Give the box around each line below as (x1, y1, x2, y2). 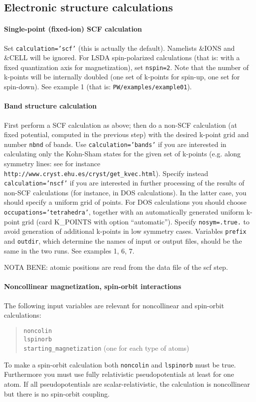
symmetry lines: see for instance (4, 158, 101, 168)
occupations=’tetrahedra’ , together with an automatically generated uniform (4, 207, 244, 217)
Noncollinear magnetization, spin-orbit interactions (4, 281, 182, 292)
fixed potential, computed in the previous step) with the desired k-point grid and (4, 129, 249, 140)
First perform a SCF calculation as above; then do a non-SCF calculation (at (4, 119, 237, 130)
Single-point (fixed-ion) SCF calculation (4, 24, 142, 34)
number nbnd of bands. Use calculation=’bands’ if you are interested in (4, 139, 226, 149)
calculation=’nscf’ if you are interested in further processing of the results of (4, 178, 245, 188)
